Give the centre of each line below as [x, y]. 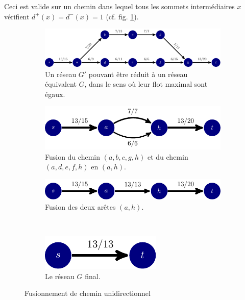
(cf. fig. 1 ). [122, 16]
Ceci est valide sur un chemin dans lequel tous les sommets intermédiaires [119, 6]
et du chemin [168, 156]
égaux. [55, 94]
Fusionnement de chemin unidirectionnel [88, 293]
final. [93, 276]
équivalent [61, 84]
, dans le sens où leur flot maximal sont [146, 84]
